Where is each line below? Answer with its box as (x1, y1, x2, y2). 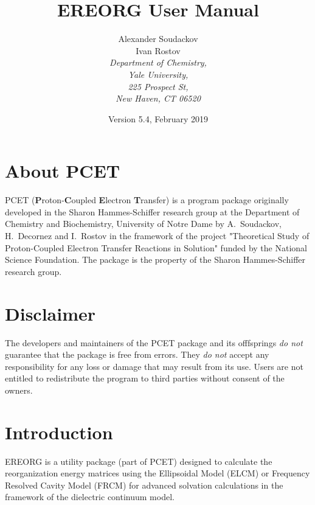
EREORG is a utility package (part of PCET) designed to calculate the (5, 454, 272, 467)
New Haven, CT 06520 (116, 92, 201, 105)
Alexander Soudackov (118, 32, 198, 45)
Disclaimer (5, 301, 96, 326)
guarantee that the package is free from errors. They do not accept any (5, 348, 269, 361)
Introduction (5, 419, 113, 444)
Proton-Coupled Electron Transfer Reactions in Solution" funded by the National (5, 241, 307, 254)
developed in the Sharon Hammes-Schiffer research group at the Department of (5, 205, 300, 218)
